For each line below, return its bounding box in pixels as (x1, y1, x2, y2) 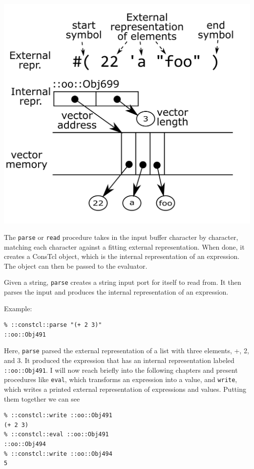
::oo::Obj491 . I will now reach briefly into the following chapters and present (4, 364, 238, 375)
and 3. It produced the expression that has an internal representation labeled (4, 355, 234, 365)
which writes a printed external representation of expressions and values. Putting (4, 384, 246, 394)
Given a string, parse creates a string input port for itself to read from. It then (4, 277, 241, 287)
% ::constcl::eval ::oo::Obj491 (4, 431, 109, 438)
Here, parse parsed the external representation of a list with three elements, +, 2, (4, 345, 249, 356)
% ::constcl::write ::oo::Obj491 (4, 412, 112, 419)
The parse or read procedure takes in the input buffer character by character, (4, 232, 238, 242)
